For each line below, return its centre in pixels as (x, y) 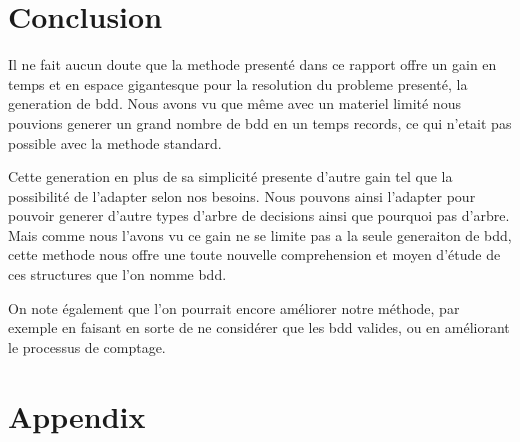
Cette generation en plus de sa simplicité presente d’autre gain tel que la (230, 176)
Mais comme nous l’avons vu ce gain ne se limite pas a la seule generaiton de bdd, (260, 234)
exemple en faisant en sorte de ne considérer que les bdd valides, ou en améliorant (259, 327)
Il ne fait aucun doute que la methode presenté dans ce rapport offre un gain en (252, 64)
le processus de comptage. (87, 346)
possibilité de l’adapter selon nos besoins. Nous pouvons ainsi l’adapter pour (242, 195)
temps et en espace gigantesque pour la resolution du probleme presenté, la (238, 83)
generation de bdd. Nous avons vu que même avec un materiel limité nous (234, 103)
